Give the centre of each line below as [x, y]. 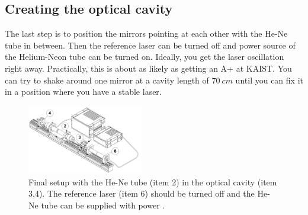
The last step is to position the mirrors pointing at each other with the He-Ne [146, 33]
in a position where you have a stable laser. [83, 92]
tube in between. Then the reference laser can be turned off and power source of [150, 45]
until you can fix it [269, 80]
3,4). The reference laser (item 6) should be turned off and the [142, 193]
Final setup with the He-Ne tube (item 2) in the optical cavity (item [153, 182]
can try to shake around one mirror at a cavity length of [107, 80]
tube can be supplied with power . [103, 205]
